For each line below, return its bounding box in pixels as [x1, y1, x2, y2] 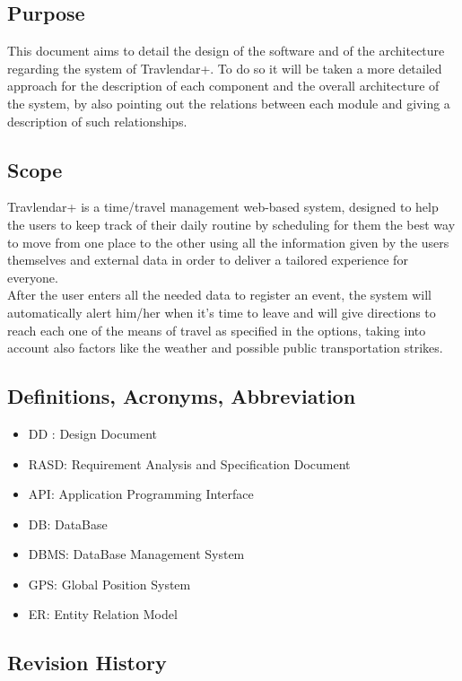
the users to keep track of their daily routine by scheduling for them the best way [7, 214, 456, 233]
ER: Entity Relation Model [28, 605, 178, 624]
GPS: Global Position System [28, 574, 191, 593]
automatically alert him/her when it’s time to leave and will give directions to [7, 302, 436, 321]
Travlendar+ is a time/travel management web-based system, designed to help [7, 197, 439, 216]
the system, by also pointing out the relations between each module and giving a [7, 93, 450, 112]
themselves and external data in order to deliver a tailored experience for [7, 250, 408, 269]
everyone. [7, 267, 58, 286]
